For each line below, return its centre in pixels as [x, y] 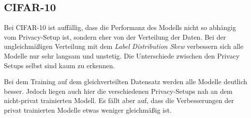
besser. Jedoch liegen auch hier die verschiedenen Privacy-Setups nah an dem [118, 91]
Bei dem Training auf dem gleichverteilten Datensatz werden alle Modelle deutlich [126, 81]
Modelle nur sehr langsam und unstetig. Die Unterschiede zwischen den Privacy [122, 55]
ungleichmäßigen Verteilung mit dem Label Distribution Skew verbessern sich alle [124, 46]
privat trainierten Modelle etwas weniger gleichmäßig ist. [88, 110]
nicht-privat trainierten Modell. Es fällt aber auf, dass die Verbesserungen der [119, 100]
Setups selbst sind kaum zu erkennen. [59, 65]
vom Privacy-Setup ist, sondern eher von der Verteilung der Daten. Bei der [115, 37]
